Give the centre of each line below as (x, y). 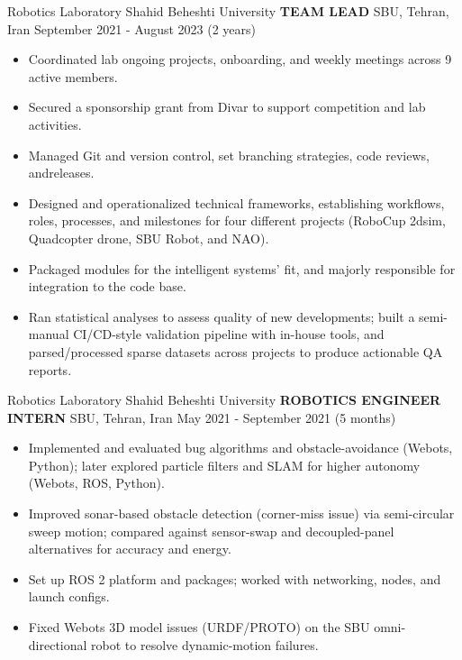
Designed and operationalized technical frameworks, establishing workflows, (236, 202)
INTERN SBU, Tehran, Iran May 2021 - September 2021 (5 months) (202, 417)
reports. (50, 369)
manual (49, 334)
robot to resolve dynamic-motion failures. (205, 644)
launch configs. (69, 596)
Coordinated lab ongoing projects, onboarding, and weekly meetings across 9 (240, 59)
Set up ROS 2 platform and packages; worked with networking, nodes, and (235, 578)
